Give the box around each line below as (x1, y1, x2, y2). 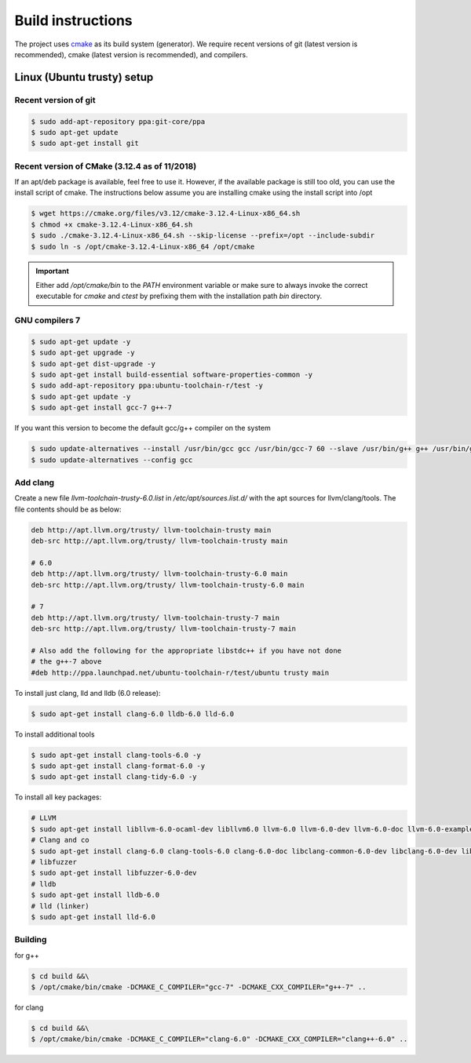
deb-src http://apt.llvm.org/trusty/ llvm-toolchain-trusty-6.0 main (31, 581, 305, 589)
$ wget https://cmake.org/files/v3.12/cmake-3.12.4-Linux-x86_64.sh (31, 209, 301, 218)
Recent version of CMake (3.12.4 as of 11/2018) (14, 161, 197, 172)
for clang (14, 1003, 44, 1012)
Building (14, 934, 47, 945)
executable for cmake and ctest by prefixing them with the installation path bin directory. (35, 291, 323, 301)
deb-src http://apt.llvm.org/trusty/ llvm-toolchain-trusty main (31, 537, 288, 545)
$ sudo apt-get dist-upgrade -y (31, 359, 156, 368)
